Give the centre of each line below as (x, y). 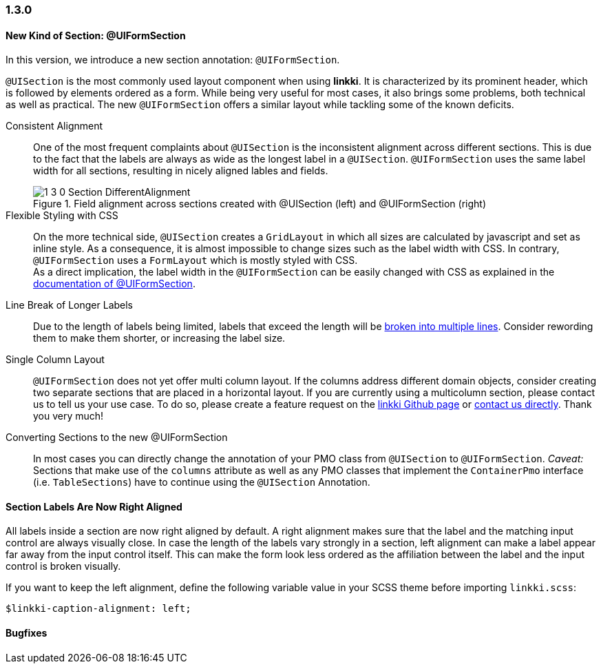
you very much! (68, 416)
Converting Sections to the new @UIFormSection (117, 438)
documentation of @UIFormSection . (114, 284)
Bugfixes (27, 633)
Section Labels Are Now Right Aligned (94, 506)
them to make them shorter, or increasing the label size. (159, 338)
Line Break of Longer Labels (70, 305)
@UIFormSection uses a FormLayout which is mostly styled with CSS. (196, 260)
